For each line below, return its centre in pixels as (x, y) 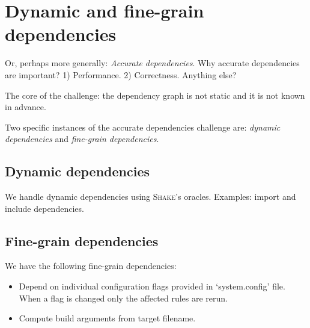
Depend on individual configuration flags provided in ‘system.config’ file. (152, 286)
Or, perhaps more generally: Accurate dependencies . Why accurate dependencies (152, 63)
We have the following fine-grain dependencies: (91, 266)
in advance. (26, 107)
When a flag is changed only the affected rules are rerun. (123, 298)
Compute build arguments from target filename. (107, 318)
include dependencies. (44, 208)
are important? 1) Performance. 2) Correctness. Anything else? (121, 74)
